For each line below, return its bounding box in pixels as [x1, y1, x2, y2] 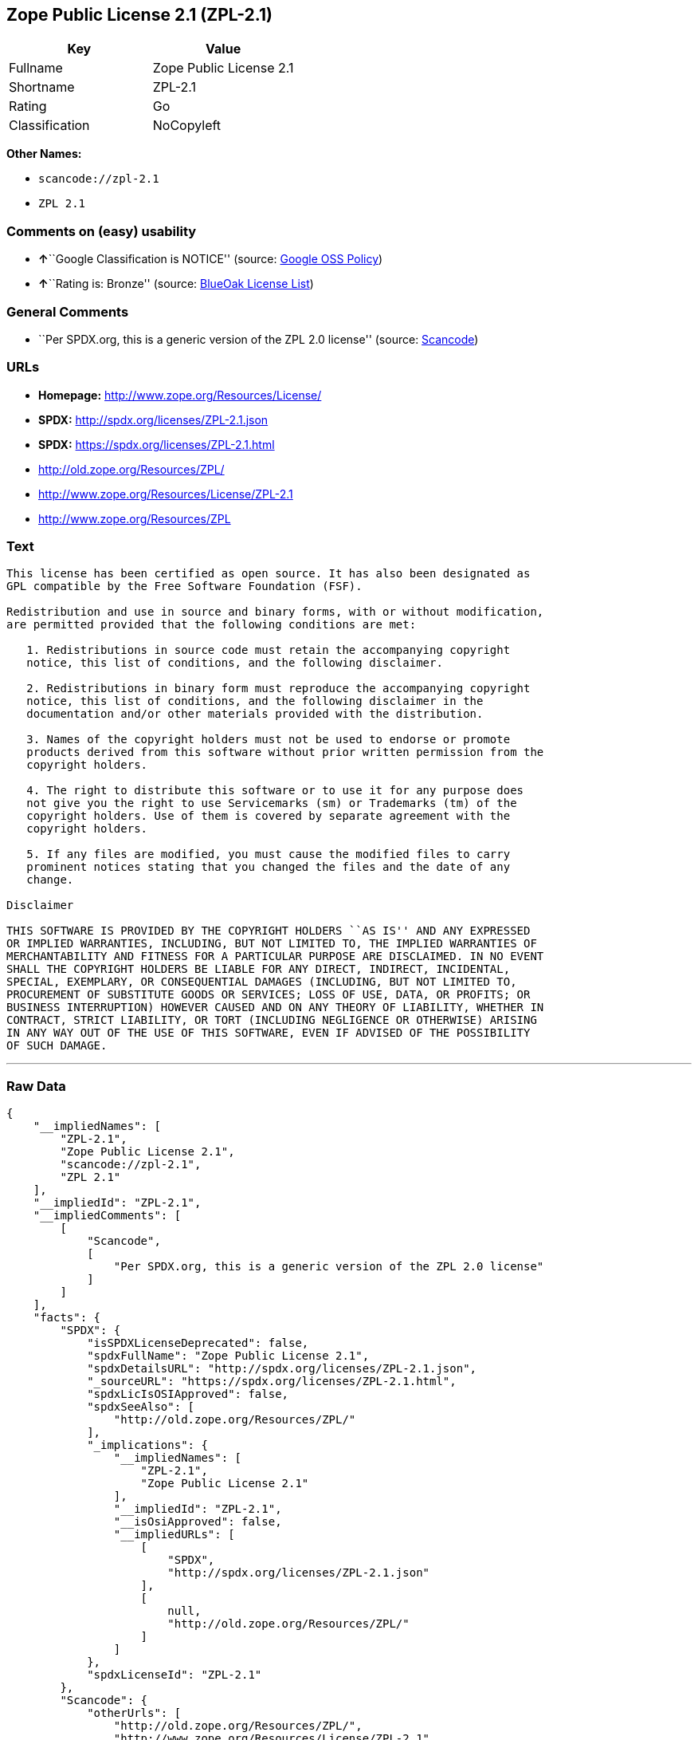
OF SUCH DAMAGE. [6, 1039, 108, 1053]
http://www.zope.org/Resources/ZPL [38, 511, 231, 526]
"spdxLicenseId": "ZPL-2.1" [87, 1668, 262, 1682]
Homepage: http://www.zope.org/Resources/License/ [38, 388, 322, 402]
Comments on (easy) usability [6, 222, 197, 239]
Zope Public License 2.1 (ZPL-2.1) [6, 5, 273, 25]
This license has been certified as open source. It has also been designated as [6, 567, 531, 581]
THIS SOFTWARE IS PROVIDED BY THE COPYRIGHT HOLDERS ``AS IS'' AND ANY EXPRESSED [6, 924, 531, 938]
